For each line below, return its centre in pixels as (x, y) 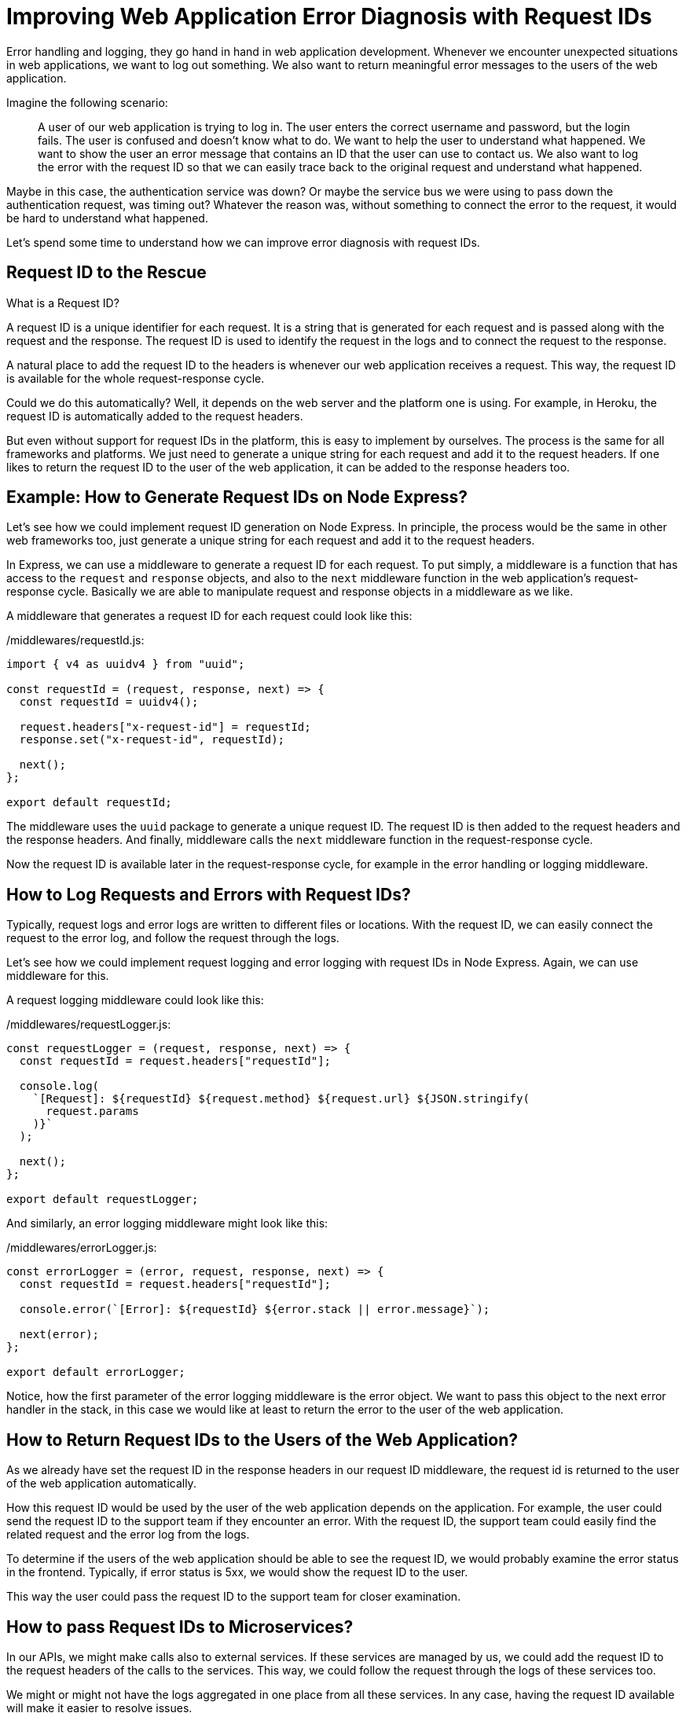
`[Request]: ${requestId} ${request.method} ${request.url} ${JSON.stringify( (281, 1099)
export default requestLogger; (103, 1199)
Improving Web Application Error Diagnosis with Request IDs (329, 17)
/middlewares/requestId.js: (75, 640)
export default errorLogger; (96, 1372)
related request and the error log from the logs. (128, 1535)
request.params (92, 1111)
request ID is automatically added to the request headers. (155, 416)
